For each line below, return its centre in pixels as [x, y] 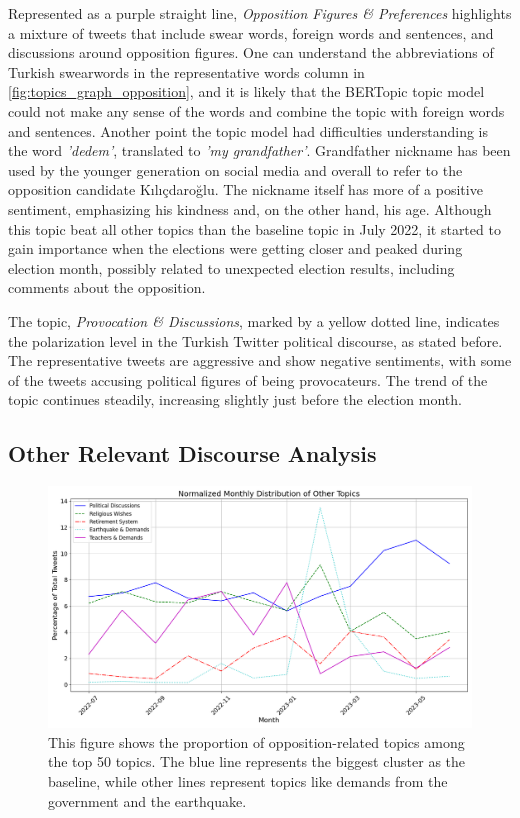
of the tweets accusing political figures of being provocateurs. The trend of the [248, 379]
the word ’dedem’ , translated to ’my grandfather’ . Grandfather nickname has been [259, 150]
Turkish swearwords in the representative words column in [186, 71]
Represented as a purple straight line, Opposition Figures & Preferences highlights [260, 13]
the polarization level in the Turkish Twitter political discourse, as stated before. [255, 340]
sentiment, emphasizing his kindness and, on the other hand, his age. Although [250, 208]
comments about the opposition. [107, 287]
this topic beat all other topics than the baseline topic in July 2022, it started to [254, 228]
